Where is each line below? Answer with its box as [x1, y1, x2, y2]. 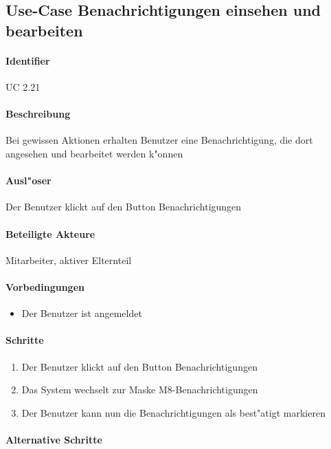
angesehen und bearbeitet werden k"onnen [5, 146, 183, 160]
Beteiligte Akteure [5, 226, 95, 241]
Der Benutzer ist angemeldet [21, 306, 142, 320]
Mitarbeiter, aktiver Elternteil [5, 252, 132, 267]
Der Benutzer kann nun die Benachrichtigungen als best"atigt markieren [21, 405, 326, 419]
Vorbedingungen [5, 279, 84, 294]
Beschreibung [5, 107, 71, 121]
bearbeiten [5, 19, 83, 41]
